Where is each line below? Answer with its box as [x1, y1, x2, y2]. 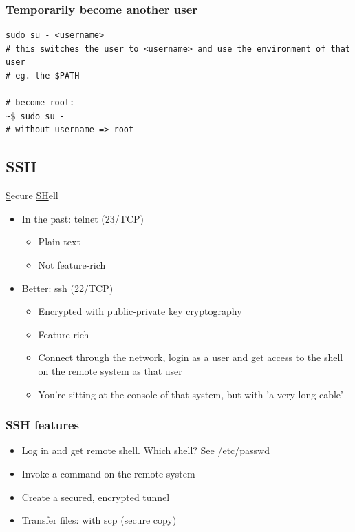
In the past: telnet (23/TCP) [21, 211, 144, 225]
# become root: [6, 98, 75, 108]
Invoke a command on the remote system [21, 466, 195, 480]
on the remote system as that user [38, 363, 182, 378]
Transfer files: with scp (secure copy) [21, 513, 177, 527]
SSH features [6, 416, 79, 433]
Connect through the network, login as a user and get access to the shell [38, 350, 343, 365]
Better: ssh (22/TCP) [21, 280, 114, 295]
